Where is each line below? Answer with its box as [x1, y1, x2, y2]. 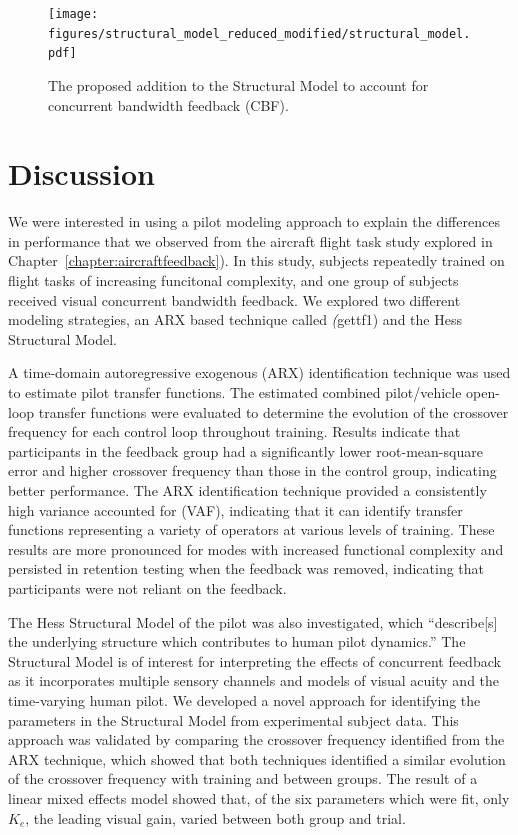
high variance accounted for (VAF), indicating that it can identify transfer [8, 499, 463, 520]
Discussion [8, 153, 155, 194]
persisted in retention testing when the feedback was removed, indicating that [8, 558, 485, 579]
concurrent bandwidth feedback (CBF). [48, 94, 289, 115]
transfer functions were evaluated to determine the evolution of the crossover [38, 401, 509, 422]
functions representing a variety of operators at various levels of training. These [8, 519, 495, 540]
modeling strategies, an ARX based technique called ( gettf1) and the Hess [8, 309, 462, 330]
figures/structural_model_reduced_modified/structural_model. [48, 26, 471, 41]
